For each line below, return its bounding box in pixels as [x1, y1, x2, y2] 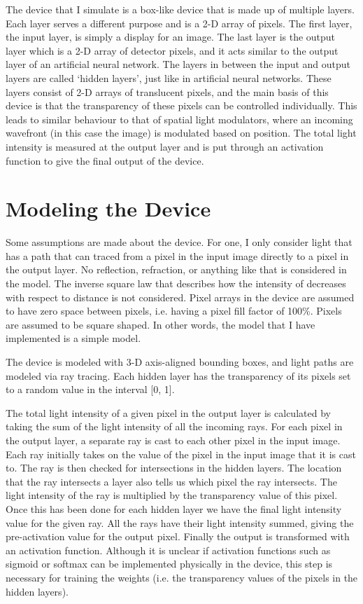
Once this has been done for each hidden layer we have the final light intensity [6, 501, 342, 516]
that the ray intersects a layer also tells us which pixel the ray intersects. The [6, 474, 337, 488]
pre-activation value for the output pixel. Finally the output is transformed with [6, 529, 350, 544]
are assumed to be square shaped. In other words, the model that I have [6, 317, 315, 331]
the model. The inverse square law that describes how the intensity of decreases [6, 276, 346, 291]
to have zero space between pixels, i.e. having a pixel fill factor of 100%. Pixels [6, 303, 342, 318]
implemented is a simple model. [6, 331, 141, 345]
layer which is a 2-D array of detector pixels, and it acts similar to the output [6, 43, 339, 57]
